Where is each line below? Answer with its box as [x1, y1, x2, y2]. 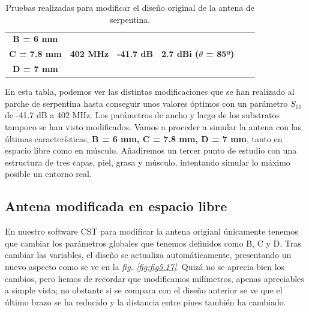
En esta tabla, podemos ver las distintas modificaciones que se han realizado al [5, 85, 295, 98]
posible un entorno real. [5, 167, 92, 180]
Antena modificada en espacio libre [5, 197, 227, 215]
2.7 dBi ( [161, 47, 199, 60]
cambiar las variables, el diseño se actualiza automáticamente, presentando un [5, 248, 292, 261]
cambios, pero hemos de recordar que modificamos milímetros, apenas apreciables [5, 272, 304, 284]
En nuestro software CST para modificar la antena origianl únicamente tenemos [5, 225, 298, 238]
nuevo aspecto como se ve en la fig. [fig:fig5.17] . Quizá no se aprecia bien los [5, 260, 285, 272]
